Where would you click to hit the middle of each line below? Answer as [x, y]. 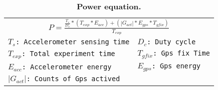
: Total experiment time [68, 53]
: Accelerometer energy [67, 67]
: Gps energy [176, 66]
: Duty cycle [171, 42]
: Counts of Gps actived [73, 79]
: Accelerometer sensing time [73, 42]
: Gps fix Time [182, 53]
